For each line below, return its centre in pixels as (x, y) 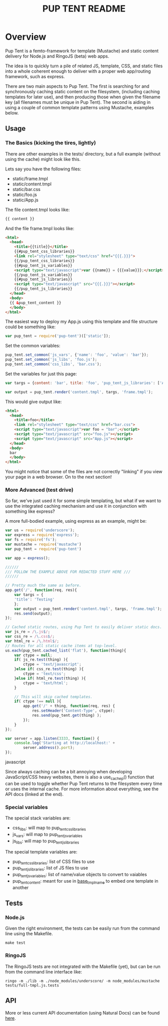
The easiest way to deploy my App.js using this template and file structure (81, 322)
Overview (26, 37)
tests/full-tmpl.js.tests (32, 985)
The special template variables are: (41, 852)
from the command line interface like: (44, 972)
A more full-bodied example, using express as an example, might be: (76, 521)
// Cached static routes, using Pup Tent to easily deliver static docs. (84, 627)
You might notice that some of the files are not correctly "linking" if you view (84, 472)
